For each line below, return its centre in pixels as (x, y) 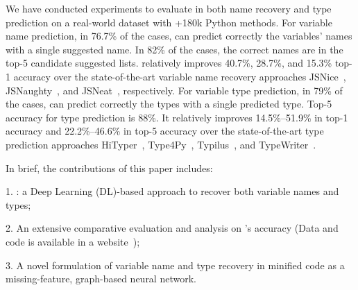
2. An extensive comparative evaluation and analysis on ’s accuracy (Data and (172, 228)
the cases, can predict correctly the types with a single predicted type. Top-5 (169, 104)
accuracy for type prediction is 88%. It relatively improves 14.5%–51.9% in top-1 (177, 117)
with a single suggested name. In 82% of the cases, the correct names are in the (174, 49)
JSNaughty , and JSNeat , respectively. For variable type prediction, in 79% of (174, 90)
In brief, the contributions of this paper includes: (109, 168)
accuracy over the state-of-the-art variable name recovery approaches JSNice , (180, 76)
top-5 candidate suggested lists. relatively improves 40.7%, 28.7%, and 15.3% (169, 63)
